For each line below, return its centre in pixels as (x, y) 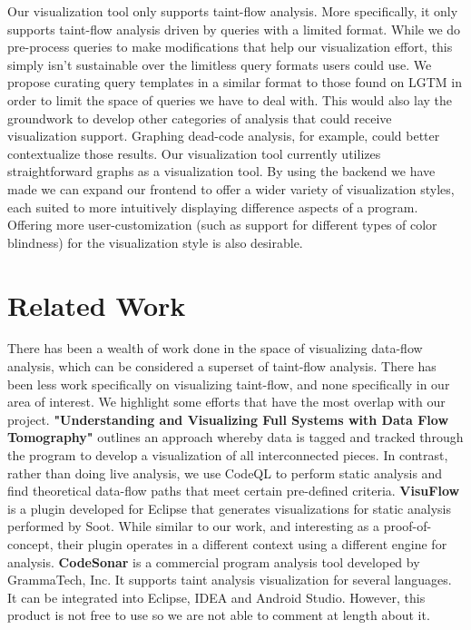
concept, (30, 543)
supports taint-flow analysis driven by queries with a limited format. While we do (234, 29)
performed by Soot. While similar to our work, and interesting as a (193, 526)
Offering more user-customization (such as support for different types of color (222, 225)
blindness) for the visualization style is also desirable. (155, 242)
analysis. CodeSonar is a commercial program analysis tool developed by (214, 561)
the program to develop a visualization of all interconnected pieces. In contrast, (228, 455)
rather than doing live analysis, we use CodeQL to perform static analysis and (225, 472)
